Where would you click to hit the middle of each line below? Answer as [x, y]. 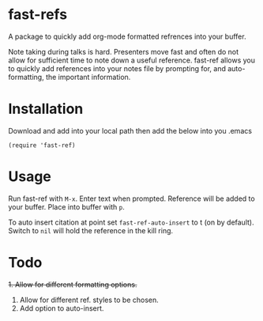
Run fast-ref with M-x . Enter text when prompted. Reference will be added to [131, 198]
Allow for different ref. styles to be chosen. [89, 300]
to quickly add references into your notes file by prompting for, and [117, 68]
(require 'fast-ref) [42, 145]
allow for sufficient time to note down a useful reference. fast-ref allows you [131, 60]
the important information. [88, 77]
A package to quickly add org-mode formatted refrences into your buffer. [127, 36]
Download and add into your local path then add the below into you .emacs [130, 130]
